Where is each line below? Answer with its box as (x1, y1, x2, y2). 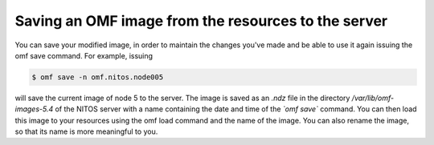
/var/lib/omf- (351, 93, 395, 103)
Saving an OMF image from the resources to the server (14, 12, 388, 30)
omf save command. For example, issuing (14, 50, 153, 60)
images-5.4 (14, 104, 54, 114)
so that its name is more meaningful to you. (14, 127, 158, 136)
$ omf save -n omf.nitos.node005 (31, 72, 164, 82)
